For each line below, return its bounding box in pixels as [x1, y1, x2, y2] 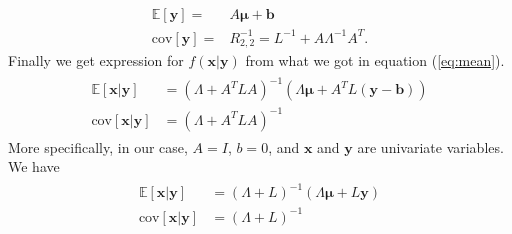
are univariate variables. [357, 136, 504, 157]
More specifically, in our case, [8, 136, 188, 157]
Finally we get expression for [8, 50, 184, 71]
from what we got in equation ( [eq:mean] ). [245, 50, 505, 71]
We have [8, 156, 60, 177]
